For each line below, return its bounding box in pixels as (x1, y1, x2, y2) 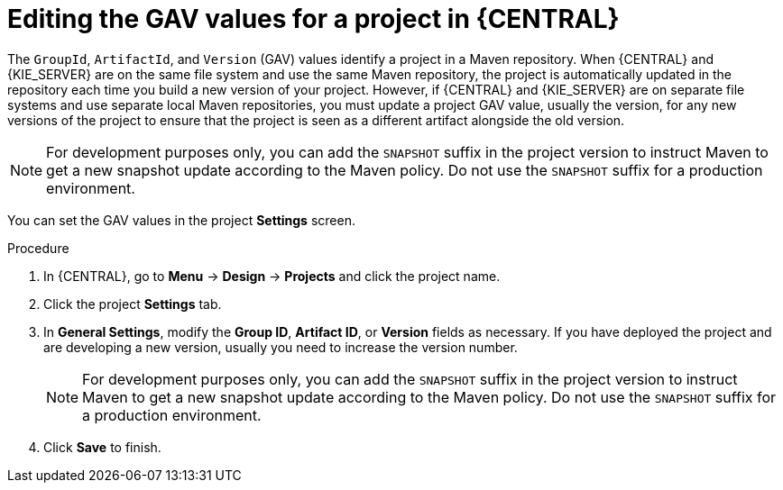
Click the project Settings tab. (43, 295, 222, 312)
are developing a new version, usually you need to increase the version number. (43, 339, 518, 355)
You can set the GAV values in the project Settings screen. (7, 212, 355, 228)
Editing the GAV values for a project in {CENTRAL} (7, 4, 620, 34)
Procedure (7, 240, 69, 256)
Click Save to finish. (43, 439, 161, 455)
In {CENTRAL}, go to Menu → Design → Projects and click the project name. (43, 268, 501, 284)
